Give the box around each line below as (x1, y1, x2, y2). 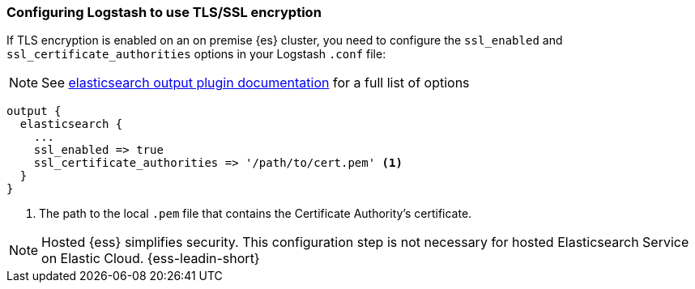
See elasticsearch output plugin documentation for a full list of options (41, 74, 470, 91)
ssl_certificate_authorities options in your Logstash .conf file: (6, 47, 386, 62)
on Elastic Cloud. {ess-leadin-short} (41, 250, 260, 267)
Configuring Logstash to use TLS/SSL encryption (6, 4, 322, 20)
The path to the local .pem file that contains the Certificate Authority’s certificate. (39, 206, 472, 221)
